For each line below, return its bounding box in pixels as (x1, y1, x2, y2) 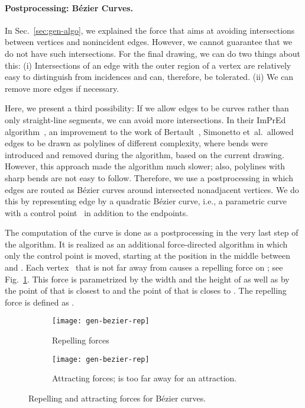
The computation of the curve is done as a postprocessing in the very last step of (5, 226, 298, 239)
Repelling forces (52, 334, 109, 346)
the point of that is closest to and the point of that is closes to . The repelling (5, 284, 287, 297)
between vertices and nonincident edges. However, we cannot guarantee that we (5, 36, 293, 48)
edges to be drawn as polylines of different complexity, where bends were (5, 137, 268, 149)
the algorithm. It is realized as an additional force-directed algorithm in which (5, 237, 288, 250)
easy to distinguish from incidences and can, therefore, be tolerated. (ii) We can (5, 70, 294, 83)
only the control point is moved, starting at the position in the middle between (5, 249, 290, 262)
